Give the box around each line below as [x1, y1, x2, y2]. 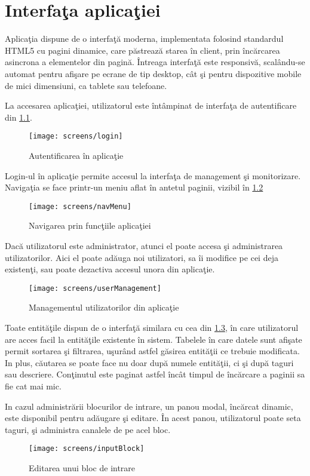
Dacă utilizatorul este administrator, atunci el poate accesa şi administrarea [5, 239, 283, 251]
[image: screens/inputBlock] [29, 444, 145, 453]
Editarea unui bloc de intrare [29, 462, 136, 474]
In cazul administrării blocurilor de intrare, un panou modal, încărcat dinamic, [5, 400, 293, 412]
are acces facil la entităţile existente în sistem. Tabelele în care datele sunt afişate [5, 333, 302, 345]
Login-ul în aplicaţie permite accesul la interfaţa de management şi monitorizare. [5, 169, 301, 182]
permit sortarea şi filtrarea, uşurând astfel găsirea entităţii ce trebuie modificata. [5, 345, 300, 357]
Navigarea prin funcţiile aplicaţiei [29, 219, 151, 232]
